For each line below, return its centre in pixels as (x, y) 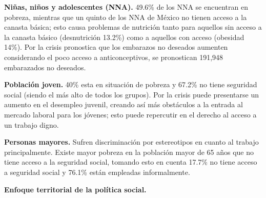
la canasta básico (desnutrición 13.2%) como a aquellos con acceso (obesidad (124, 37)
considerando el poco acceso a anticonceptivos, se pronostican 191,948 (114, 57)
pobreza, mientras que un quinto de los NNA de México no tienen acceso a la (126, 17)
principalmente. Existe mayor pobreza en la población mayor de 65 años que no (129, 152)
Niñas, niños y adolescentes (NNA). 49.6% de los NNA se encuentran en (126, 7)
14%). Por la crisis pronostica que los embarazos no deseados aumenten (116, 47)
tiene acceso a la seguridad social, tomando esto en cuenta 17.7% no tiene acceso (131, 162)
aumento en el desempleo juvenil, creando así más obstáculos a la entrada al (124, 104)
